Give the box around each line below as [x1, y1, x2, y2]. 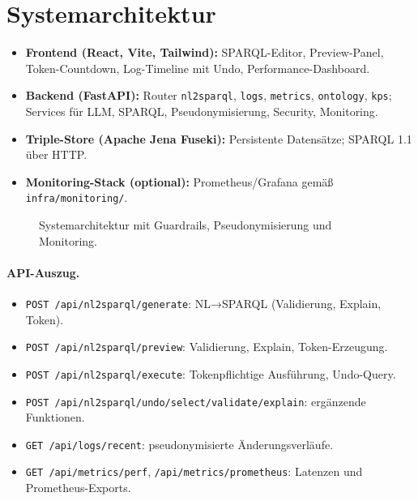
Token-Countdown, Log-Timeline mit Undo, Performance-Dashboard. [25, 59, 370, 76]
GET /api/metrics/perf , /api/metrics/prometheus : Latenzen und [25, 463, 363, 480]
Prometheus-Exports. [25, 479, 131, 496]
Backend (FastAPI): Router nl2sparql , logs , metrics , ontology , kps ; [25, 87, 392, 104]
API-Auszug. [6, 263, 80, 280]
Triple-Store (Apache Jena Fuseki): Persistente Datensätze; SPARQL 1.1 [25, 130, 412, 147]
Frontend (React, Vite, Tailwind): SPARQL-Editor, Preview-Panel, [25, 44, 384, 61]
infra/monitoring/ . [25, 189, 128, 206]
